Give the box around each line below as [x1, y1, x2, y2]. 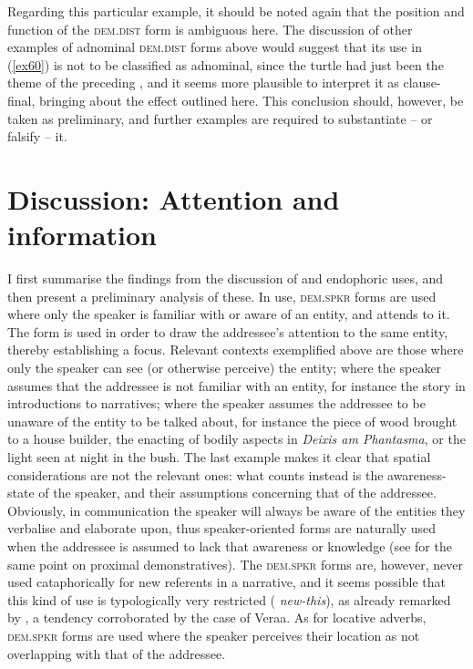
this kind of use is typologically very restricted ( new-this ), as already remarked [7, 590, 451, 609]
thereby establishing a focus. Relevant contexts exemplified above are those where [7, 340, 464, 359]
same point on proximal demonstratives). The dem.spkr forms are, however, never [7, 554, 464, 573]
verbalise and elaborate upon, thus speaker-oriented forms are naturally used [7, 519, 437, 538]
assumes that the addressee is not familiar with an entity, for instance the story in [7, 376, 466, 395]
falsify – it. [7, 127, 67, 146]
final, [7, 90, 36, 109]
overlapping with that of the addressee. [7, 643, 226, 663]
